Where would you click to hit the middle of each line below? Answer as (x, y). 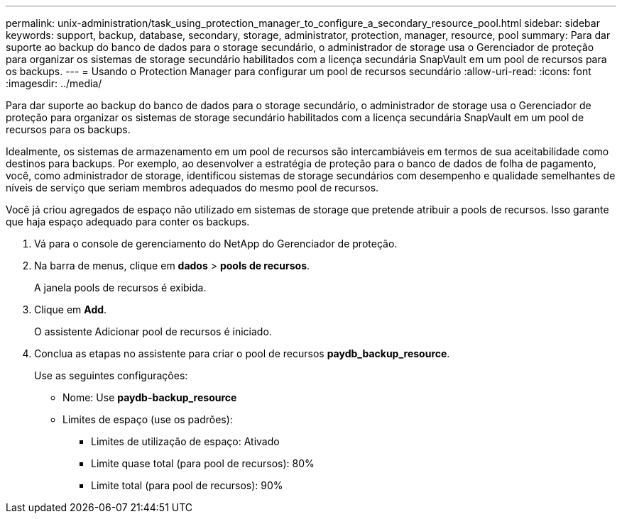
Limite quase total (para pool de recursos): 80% (203, 463)
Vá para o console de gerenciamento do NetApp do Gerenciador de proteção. (216, 244)
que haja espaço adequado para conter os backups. (128, 222)
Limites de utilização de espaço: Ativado (185, 441)
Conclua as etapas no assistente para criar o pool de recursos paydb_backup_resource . (242, 353)
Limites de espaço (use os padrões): (148, 419)
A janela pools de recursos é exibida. (120, 288)
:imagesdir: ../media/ (54, 83)
